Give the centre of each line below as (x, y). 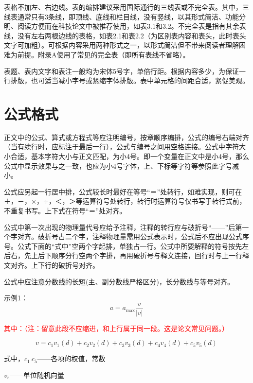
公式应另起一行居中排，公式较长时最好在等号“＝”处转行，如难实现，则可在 (123, 191)
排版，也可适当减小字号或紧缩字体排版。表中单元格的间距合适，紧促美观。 (130, 80)
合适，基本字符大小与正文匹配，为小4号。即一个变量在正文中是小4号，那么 (130, 156)
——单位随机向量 (37, 375)
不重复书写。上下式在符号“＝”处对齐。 (65, 211)
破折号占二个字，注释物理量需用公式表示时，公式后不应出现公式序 (143, 236)
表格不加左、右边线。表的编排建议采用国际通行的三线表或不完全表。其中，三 (126, 7)
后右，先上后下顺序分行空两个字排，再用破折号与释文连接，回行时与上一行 (123, 255)
